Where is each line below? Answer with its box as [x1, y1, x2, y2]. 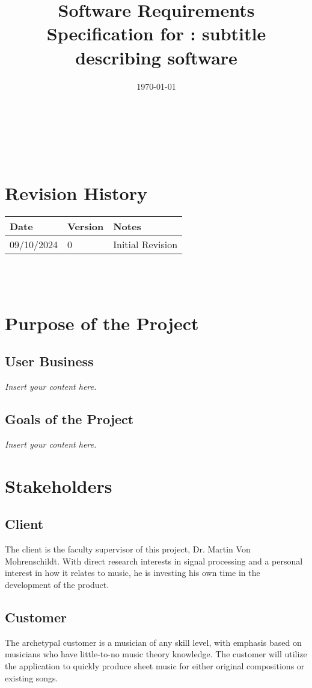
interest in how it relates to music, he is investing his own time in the [5, 566, 260, 579]
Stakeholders [5, 473, 112, 498]
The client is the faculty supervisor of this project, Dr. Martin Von [5, 543, 251, 555]
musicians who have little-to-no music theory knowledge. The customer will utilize [5, 648, 307, 660]
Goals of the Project [5, 410, 134, 428]
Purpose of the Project [5, 310, 199, 335]
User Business [5, 352, 94, 371]
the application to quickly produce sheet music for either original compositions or [5, 659, 305, 672]
